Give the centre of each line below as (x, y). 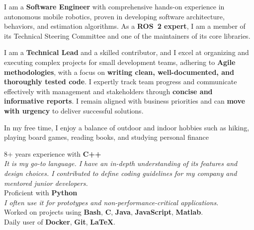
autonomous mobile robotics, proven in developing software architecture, (114, 16)
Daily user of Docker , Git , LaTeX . (60, 221)
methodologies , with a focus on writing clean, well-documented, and (119, 72)
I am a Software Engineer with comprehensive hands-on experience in (114, 6)
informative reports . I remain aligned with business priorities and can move (125, 101)
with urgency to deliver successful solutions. (74, 110)
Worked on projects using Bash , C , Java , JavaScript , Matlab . (104, 212)
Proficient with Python (41, 193)
